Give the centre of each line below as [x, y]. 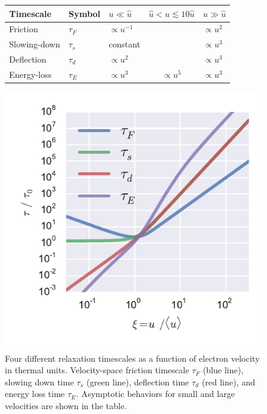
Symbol [85, 13]
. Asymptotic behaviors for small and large [156, 394]
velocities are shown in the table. [66, 405]
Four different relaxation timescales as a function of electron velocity [132, 358]
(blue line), [223, 370]
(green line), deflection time [138, 381]
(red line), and [228, 381]
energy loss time [35, 394]
